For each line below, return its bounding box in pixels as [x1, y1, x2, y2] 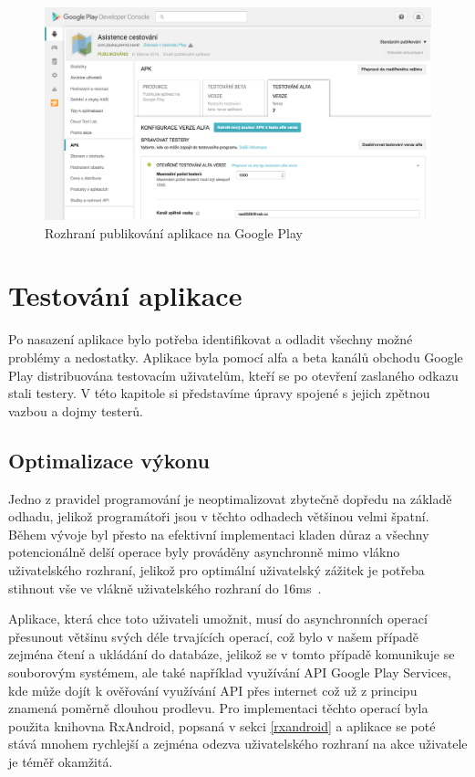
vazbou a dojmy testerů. [8, 401, 143, 420]
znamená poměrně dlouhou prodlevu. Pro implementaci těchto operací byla [8, 698, 429, 718]
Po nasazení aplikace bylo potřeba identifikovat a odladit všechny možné [8, 330, 413, 349]
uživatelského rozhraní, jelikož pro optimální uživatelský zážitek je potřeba [8, 560, 425, 579]
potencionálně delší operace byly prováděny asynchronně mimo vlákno [8, 542, 400, 562]
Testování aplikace [8, 277, 243, 314]
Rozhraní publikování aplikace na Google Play [45, 223, 303, 242]
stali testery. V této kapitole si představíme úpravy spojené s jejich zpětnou [8, 383, 430, 403]
